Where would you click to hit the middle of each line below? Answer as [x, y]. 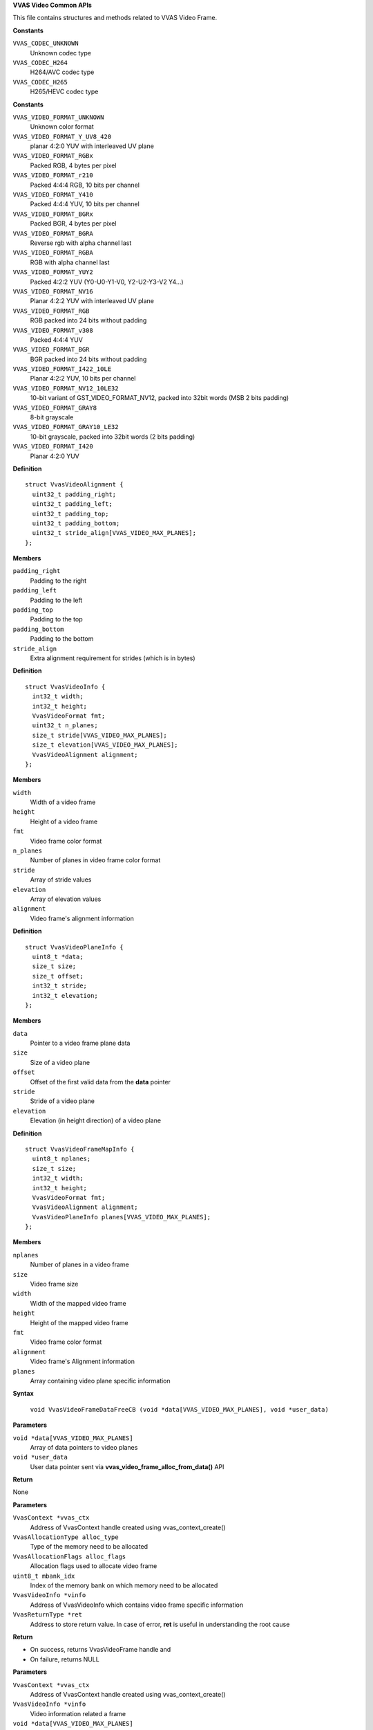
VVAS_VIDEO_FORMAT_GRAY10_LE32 [66, 427]
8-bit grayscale [52, 417]
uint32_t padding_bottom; [76, 523]
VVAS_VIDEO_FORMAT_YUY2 [53, 272]
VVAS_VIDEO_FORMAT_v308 [53, 330]
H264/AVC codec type [62, 72]
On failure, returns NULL [65, 1659]
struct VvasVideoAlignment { [74, 485]
